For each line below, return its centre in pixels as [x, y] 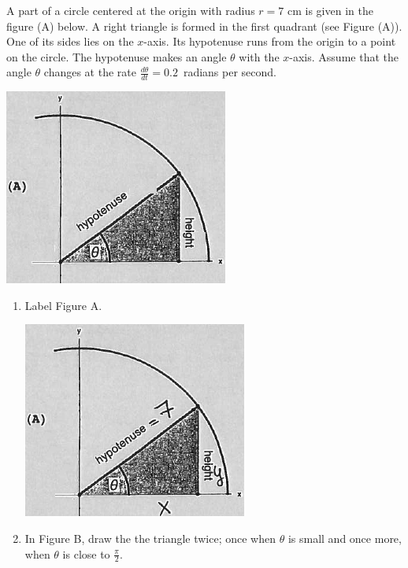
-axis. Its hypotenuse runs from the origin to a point [270, 41]
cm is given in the [330, 10]
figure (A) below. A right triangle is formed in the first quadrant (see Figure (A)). [204, 26]
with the [259, 56]
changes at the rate [90, 72]
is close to [86, 553]
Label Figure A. [63, 305]
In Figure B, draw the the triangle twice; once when [150, 538]
